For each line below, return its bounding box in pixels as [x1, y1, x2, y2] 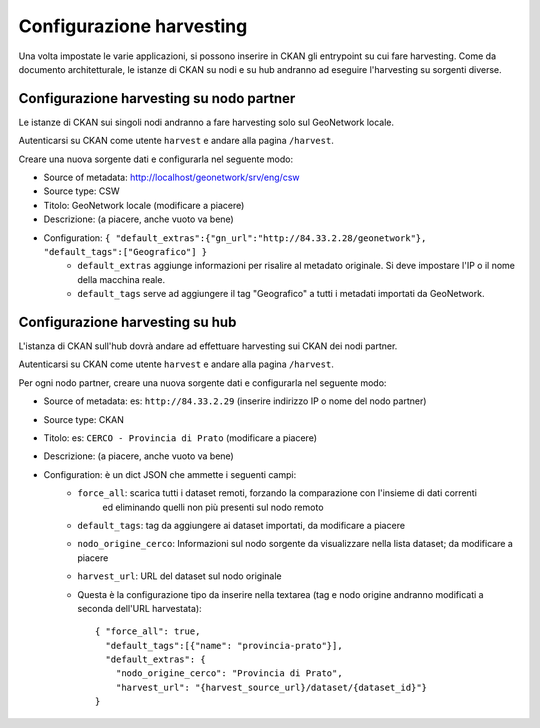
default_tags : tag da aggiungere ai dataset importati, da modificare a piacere [77, 519, 405, 531]
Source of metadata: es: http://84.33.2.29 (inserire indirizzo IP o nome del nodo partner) [43, 395, 427, 407]
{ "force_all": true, [95, 626, 201, 637]
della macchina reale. [77, 273, 165, 285]
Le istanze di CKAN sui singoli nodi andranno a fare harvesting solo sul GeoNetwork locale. [18, 116, 395, 128]
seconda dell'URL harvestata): [77, 602, 202, 614]
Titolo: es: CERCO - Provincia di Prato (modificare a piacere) [43, 432, 318, 444]
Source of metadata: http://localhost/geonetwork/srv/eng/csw [43, 171, 300, 184]
